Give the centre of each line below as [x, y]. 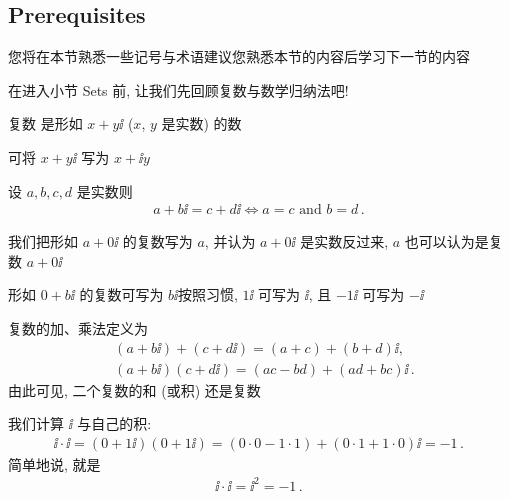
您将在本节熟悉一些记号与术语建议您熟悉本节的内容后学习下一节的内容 [239, 56]
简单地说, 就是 [54, 463]
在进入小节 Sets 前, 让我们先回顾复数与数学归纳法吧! [178, 89]
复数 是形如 [45, 123]
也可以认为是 [446, 241]
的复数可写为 [121, 294]
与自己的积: [114, 423]
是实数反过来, [344, 241]
